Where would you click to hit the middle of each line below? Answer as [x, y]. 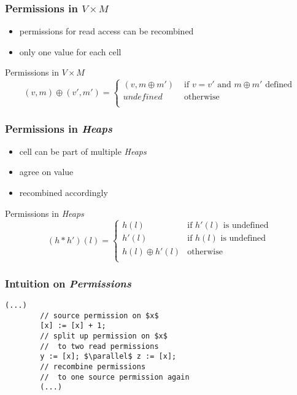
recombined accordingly [64, 192]
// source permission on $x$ [99, 315]
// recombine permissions [93, 366]
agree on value [46, 172]
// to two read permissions [99, 346]
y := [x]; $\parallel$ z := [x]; [108, 357]
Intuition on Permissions [68, 283]
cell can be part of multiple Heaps [83, 151]
